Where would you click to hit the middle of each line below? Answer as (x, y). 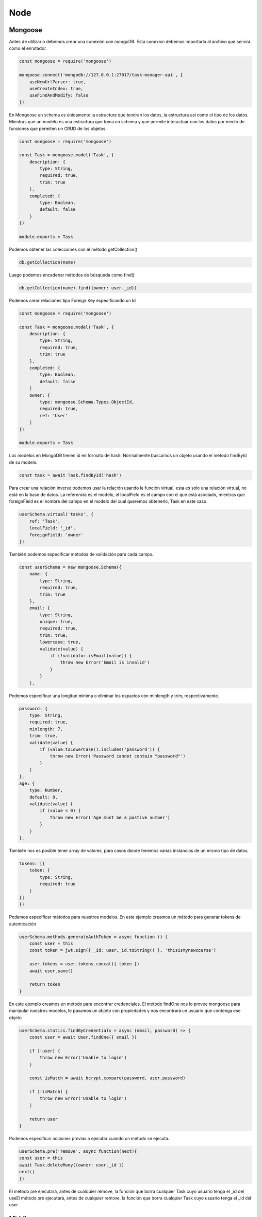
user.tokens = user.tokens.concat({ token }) (84, 964)
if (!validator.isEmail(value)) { (91, 656)
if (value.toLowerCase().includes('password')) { (100, 749)
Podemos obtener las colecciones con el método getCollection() (73, 249)
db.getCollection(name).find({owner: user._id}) (78, 288)
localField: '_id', (53, 528)
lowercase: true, (60, 642)
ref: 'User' (54, 415)
